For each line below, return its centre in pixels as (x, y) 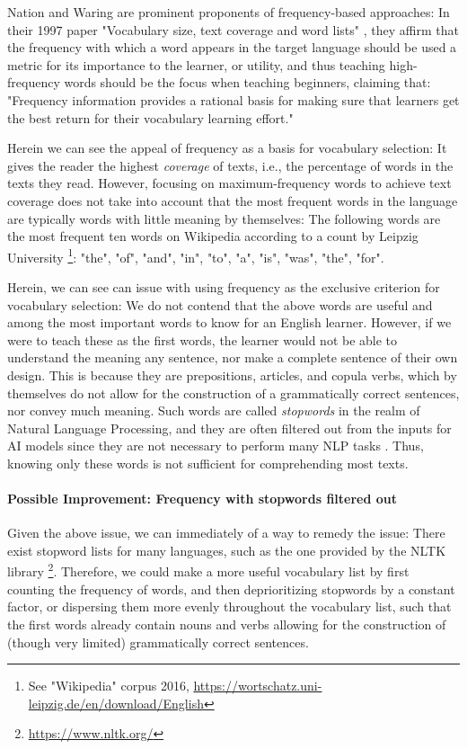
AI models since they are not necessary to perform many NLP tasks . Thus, (216, 446)
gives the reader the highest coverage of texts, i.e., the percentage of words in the (230, 165)
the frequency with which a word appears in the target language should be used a (232, 47)
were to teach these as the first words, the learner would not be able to (203, 339)
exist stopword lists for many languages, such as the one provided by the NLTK (227, 550)
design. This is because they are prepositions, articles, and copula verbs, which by (232, 374)
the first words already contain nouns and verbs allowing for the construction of (227, 624)
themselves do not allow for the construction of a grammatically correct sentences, (233, 392)
